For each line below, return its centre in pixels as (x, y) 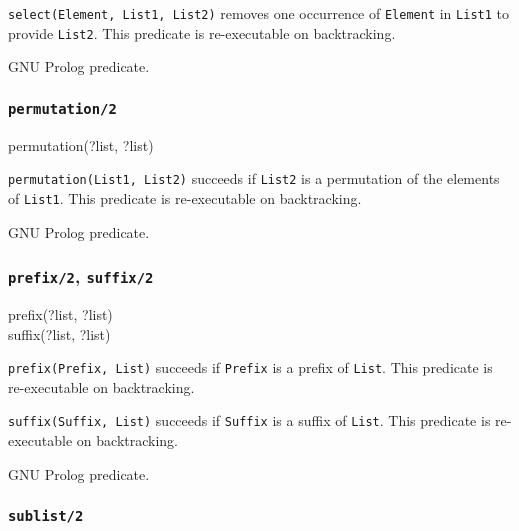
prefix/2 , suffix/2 (81, 276)
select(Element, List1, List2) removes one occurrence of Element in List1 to (258, 13)
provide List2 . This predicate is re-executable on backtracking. (202, 32)
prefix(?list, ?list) (60, 313)
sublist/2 (46, 516)
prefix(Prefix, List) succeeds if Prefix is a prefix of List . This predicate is (250, 367)
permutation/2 (62, 108)
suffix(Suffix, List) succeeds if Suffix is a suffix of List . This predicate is (249, 420)
